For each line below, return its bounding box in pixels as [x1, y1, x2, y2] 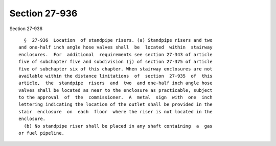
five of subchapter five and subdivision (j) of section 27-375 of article [18, 59, 213, 65]
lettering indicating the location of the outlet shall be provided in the [18, 102, 213, 107]
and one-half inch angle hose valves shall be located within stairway [18, 44, 213, 51]
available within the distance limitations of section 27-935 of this [18, 73, 213, 79]
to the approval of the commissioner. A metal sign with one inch [18, 94, 213, 101]
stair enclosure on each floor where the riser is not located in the [18, 109, 213, 114]
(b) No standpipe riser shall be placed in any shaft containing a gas [24, 123, 213, 129]
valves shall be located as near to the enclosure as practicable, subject [18, 87, 213, 93]
